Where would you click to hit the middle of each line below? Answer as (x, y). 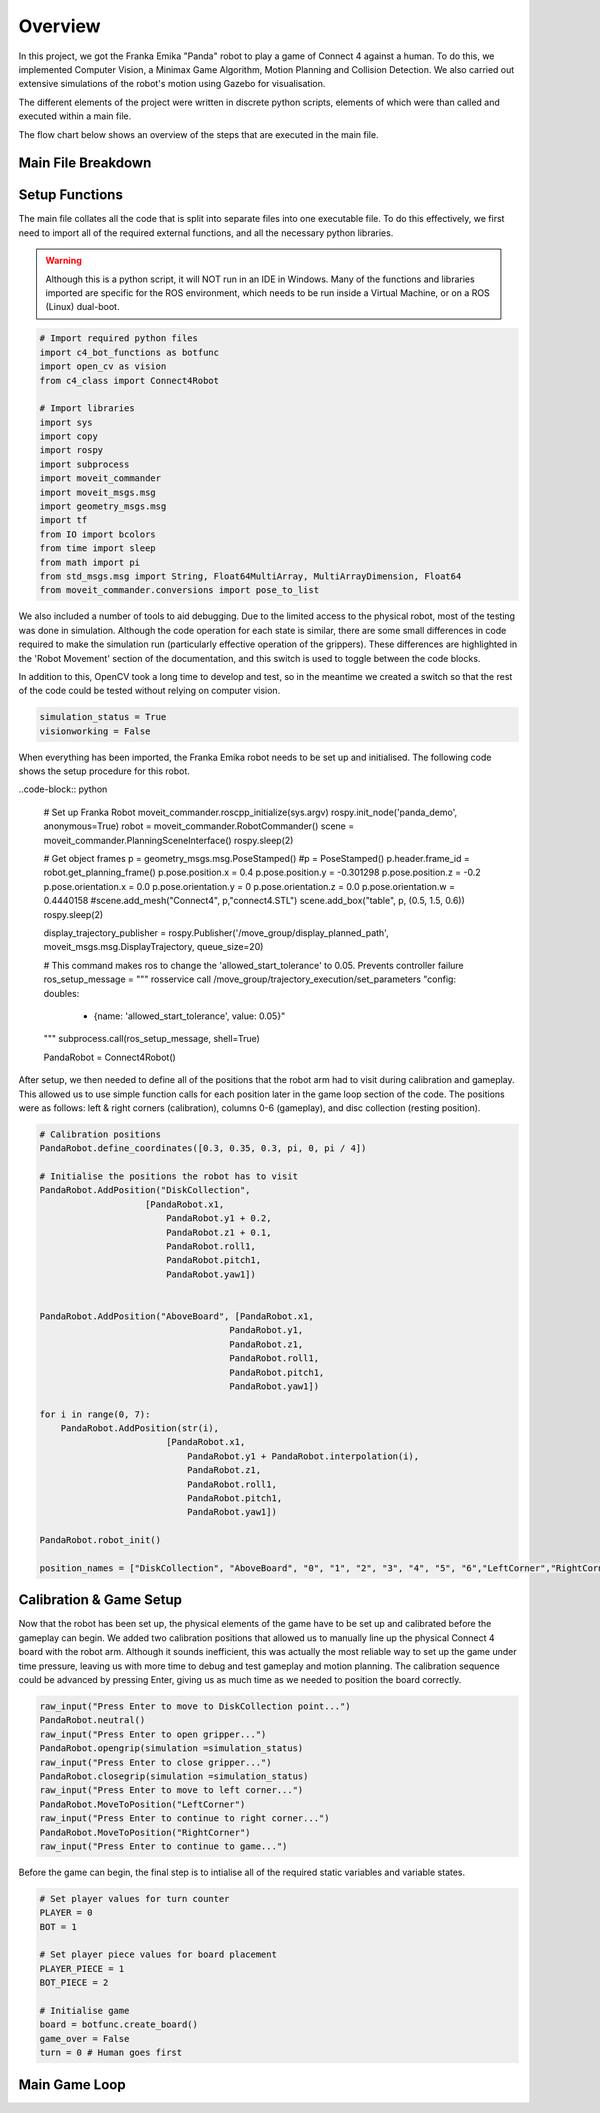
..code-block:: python (63, 789)
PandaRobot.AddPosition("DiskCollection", (145, 1190)
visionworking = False (95, 731)
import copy (69, 436)
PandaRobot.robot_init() (100, 1540)
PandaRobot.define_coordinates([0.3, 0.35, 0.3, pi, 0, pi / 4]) (203, 1148)
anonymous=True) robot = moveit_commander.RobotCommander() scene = (199, 826)
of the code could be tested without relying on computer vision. (149, 691)
